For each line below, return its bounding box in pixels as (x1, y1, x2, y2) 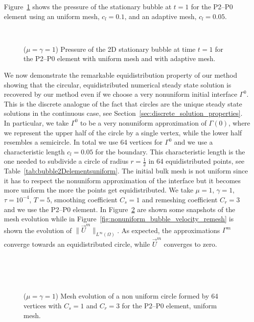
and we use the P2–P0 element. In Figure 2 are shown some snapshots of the (4, 204, 235, 214)
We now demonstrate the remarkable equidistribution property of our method (4, 69, 237, 80)
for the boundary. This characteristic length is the (95, 146, 245, 156)
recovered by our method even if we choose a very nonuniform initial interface (4, 89, 237, 99)
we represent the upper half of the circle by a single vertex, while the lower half (4, 127, 242, 137)
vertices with (23, 300, 62, 310)
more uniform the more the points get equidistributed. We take (4, 185, 193, 195)
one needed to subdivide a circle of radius (4, 156, 129, 166)
